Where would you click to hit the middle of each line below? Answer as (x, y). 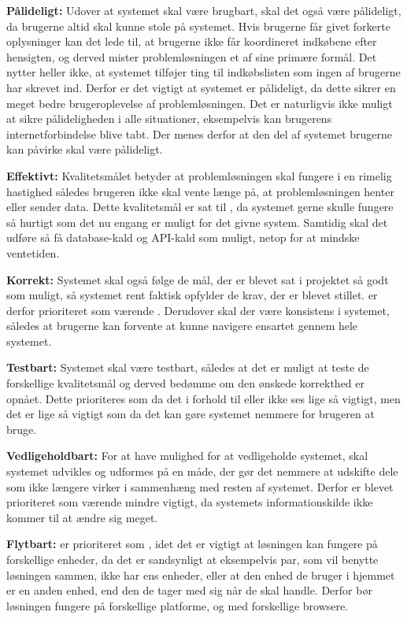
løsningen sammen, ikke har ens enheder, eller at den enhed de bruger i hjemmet (201, 575)
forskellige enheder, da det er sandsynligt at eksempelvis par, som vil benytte (192, 559)
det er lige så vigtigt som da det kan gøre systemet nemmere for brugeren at (191, 414)
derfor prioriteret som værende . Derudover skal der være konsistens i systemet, (198, 310)
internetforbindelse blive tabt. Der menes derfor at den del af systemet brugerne (199, 133)
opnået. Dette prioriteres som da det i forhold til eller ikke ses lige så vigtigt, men (203, 398)
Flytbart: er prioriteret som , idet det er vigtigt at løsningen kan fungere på (192, 544)
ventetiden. (33, 252)
